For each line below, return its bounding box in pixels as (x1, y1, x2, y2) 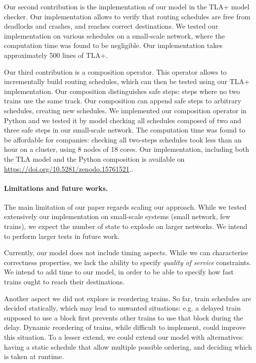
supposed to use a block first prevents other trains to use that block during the (4, 312, 243, 322)
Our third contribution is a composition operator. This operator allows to (4, 66, 227, 77)
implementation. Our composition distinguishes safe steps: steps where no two (4, 86, 240, 96)
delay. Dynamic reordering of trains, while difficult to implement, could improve (4, 322, 246, 332)
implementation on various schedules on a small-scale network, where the (4, 30, 225, 41)
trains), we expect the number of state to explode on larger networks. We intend (4, 221, 248, 231)
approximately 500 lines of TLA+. (4, 49, 108, 60)
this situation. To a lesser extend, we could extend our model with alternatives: (4, 332, 244, 342)
